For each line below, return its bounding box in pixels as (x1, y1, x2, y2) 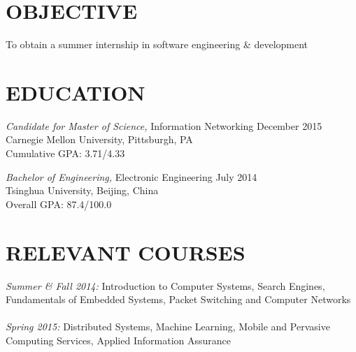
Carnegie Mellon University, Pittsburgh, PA (6, 132, 193, 147)
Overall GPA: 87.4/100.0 (6, 196, 112, 211)
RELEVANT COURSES (6, 237, 245, 266)
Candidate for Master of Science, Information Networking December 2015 (6, 118, 322, 133)
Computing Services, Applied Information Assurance (6, 332, 231, 347)
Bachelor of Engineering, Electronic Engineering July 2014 (6, 169, 257, 184)
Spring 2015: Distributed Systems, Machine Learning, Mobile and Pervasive (6, 319, 330, 334)
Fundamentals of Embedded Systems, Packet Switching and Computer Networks (6, 292, 351, 307)
